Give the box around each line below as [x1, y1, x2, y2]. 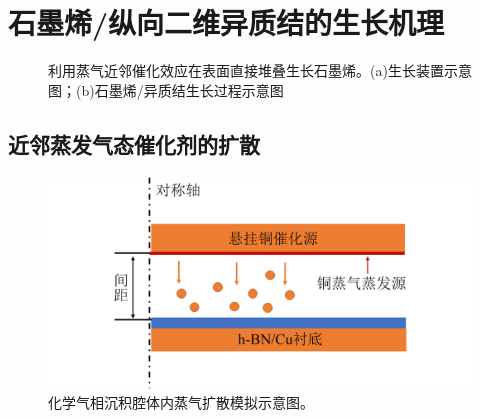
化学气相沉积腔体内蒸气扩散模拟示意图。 [48, 392, 314, 413]
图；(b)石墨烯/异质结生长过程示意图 [48, 79, 284, 100]
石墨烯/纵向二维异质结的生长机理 [8, 2, 445, 43]
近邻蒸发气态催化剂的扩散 [8, 128, 260, 159]
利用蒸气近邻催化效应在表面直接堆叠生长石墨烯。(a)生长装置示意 [48, 60, 472, 81]
